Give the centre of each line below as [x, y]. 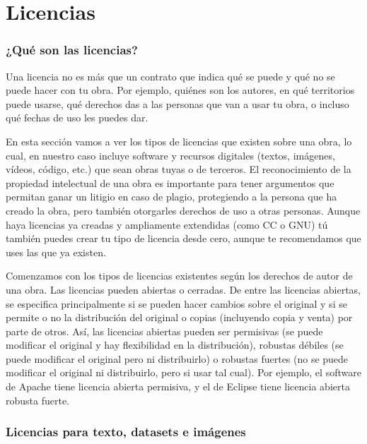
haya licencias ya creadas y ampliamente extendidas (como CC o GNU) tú [167, 224]
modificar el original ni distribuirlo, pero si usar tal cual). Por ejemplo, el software [183, 372]
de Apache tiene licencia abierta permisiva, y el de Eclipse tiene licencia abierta [178, 386]
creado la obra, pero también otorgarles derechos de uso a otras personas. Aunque [183, 210]
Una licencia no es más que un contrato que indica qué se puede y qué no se [170, 76]
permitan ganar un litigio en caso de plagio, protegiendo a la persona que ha [171, 197]
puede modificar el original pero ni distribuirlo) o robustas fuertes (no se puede [177, 358]
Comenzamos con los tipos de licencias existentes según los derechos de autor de [179, 276]
